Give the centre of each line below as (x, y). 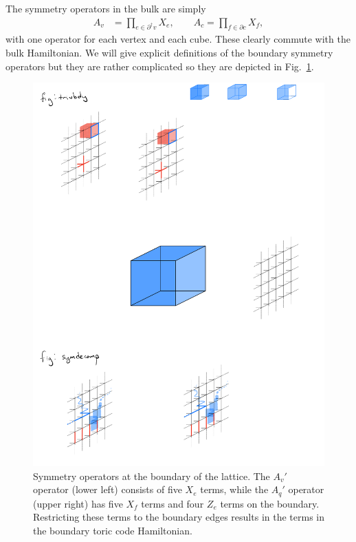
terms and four (173, 503)
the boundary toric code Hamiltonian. (113, 530)
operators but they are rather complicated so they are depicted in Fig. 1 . (160, 66)
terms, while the (234, 489)
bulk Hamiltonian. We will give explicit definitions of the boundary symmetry (169, 53)
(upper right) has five (78, 503)
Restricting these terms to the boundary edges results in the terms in (179, 517)
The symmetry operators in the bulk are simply (106, 8)
